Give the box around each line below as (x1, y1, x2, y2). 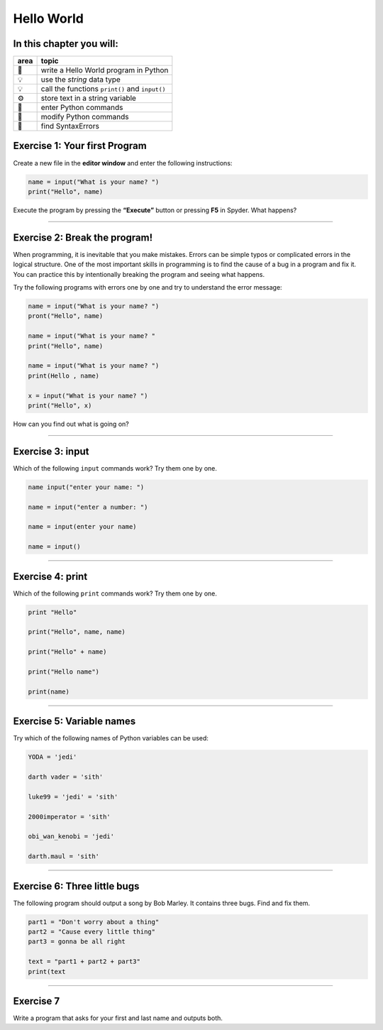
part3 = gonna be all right (28, 938, 126, 946)
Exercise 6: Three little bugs (13, 880, 140, 892)
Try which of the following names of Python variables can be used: (13, 734, 209, 743)
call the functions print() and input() (40, 84, 166, 94)
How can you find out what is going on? (13, 420, 129, 428)
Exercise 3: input (13, 445, 89, 457)
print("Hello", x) (28, 401, 92, 410)
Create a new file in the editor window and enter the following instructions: (13, 158, 233, 167)
